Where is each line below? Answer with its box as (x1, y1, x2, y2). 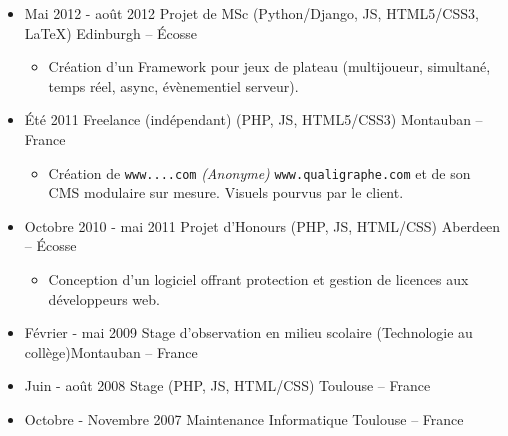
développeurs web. (48, 288, 160, 309)
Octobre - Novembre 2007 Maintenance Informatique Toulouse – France (24, 408, 464, 429)
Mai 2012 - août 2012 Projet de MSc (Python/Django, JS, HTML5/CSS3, (24, 3, 479, 23)
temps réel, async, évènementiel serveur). (48, 75, 299, 96)
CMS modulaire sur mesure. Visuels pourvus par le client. (48, 182, 404, 203)
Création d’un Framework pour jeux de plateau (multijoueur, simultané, (48, 56, 491, 77)
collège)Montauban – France (24, 341, 198, 362)
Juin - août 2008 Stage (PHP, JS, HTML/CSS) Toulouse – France (24, 375, 431, 396)
